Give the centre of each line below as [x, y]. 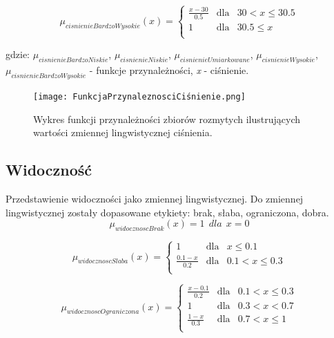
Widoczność [49, 170]
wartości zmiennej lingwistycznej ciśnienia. [123, 132]
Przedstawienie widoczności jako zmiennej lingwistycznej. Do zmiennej [155, 199]
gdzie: [18, 54]
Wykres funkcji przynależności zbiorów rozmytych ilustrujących [167, 119]
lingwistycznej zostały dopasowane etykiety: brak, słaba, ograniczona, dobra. [167, 212]
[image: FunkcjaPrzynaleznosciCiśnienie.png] [139, 97]
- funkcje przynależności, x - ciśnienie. [169, 70]
